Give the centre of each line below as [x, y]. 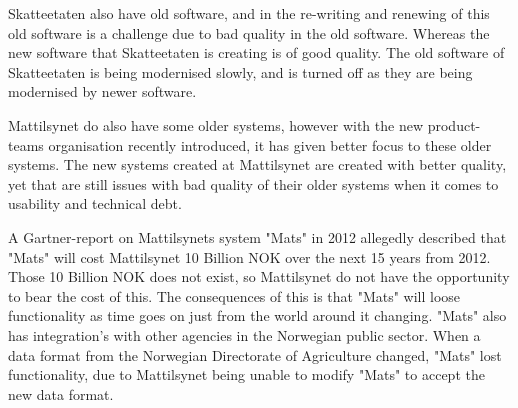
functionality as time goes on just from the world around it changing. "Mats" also [257, 315]
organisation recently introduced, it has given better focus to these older [270, 144]
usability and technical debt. [95, 203]
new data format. [61, 393]
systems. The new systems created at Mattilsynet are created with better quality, [257, 164]
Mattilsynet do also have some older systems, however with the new [216, 124]
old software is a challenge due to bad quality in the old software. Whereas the [249, 32]
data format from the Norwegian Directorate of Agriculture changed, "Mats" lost [255, 354]
